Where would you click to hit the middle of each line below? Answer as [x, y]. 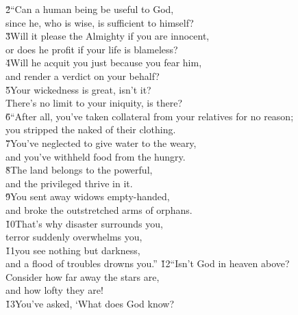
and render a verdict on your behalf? [83, 76]
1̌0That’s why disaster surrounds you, [84, 223]
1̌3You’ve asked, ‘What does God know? [90, 304]
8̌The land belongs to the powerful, [79, 170]
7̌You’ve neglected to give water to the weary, [101, 142]
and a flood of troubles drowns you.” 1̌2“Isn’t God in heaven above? [148, 263]
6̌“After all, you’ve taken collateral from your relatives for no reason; [150, 116]
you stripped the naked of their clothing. [91, 129]
